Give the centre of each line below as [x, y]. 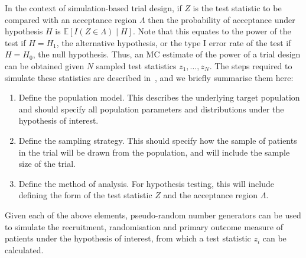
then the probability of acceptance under [222, 19]
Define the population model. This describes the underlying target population [159, 97]
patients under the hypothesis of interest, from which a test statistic [128, 238]
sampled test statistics [136, 65]
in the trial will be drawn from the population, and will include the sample [154, 152]
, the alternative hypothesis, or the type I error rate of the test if [174, 42]
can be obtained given [45, 65]
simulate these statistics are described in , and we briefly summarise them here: [149, 77]
